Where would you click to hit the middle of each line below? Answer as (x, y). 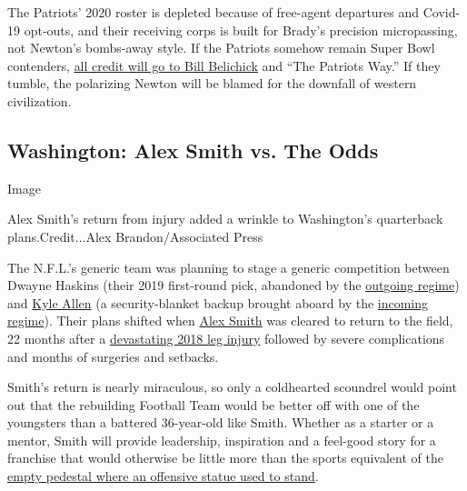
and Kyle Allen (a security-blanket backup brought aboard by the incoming (218, 302)
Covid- (442, 12)
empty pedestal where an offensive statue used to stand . (163, 476)
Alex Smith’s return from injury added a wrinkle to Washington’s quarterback (225, 219)
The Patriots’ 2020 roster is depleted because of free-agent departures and (214, 12)
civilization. (40, 100)
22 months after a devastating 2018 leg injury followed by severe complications (226, 338)
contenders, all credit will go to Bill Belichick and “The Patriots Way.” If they (224, 65)
